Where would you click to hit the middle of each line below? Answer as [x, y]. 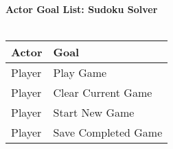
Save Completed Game [108, 133]
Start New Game [94, 113]
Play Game [80, 73]
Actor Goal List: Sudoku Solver [82, 9]
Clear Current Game [103, 93]
